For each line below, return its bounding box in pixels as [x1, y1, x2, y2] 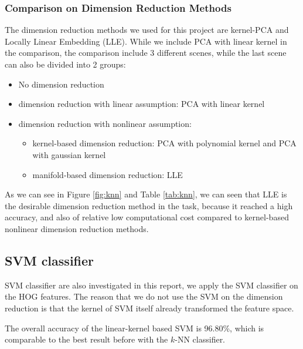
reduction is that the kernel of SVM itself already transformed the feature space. [5, 301, 294, 314]
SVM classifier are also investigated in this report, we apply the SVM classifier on [5, 278, 298, 291]
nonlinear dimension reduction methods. [5, 222, 149, 234]
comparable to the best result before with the [5, 333, 168, 345]
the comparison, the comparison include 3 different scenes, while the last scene [5, 46, 287, 59]
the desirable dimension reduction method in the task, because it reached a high [5, 199, 293, 212]
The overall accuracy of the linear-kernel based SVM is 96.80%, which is [5, 321, 264, 334]
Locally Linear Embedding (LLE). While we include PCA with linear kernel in [5, 35, 287, 47]
